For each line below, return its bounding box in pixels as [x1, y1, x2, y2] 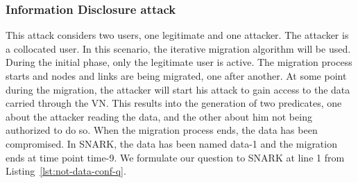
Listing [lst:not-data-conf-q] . [6, 164, 126, 178]
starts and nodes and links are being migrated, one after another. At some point [6, 69, 347, 82]
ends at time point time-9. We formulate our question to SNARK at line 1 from [6, 150, 345, 164]
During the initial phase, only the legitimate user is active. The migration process [6, 55, 352, 69]
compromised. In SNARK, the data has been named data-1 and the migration [6, 136, 337, 150]
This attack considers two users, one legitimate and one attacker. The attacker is [6, 28, 349, 42]
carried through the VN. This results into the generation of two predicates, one [6, 96, 342, 110]
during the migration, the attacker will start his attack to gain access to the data [6, 82, 350, 96]
